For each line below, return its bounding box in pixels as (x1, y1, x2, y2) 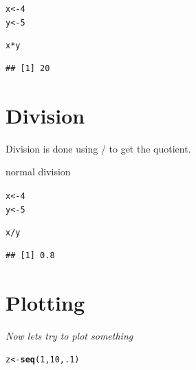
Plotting (6, 288, 85, 316)
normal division (6, 164, 71, 179)
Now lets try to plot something (6, 328, 133, 342)
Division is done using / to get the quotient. (6, 141, 191, 155)
